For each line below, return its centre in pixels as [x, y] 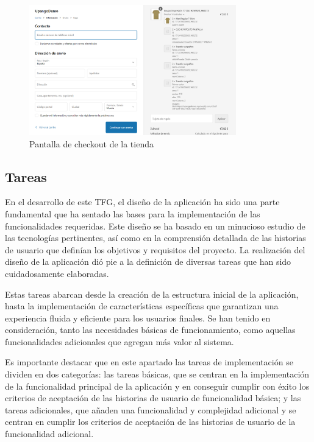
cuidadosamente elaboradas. [57, 273]
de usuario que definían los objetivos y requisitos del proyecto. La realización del [155, 249]
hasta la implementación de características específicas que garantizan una [142, 306]
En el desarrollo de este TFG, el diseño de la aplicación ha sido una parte [142, 202]
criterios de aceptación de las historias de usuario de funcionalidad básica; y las [153, 398]
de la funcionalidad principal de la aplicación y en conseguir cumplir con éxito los [157, 386]
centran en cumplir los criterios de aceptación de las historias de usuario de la [150, 422]
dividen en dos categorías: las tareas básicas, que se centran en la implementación [157, 374]
